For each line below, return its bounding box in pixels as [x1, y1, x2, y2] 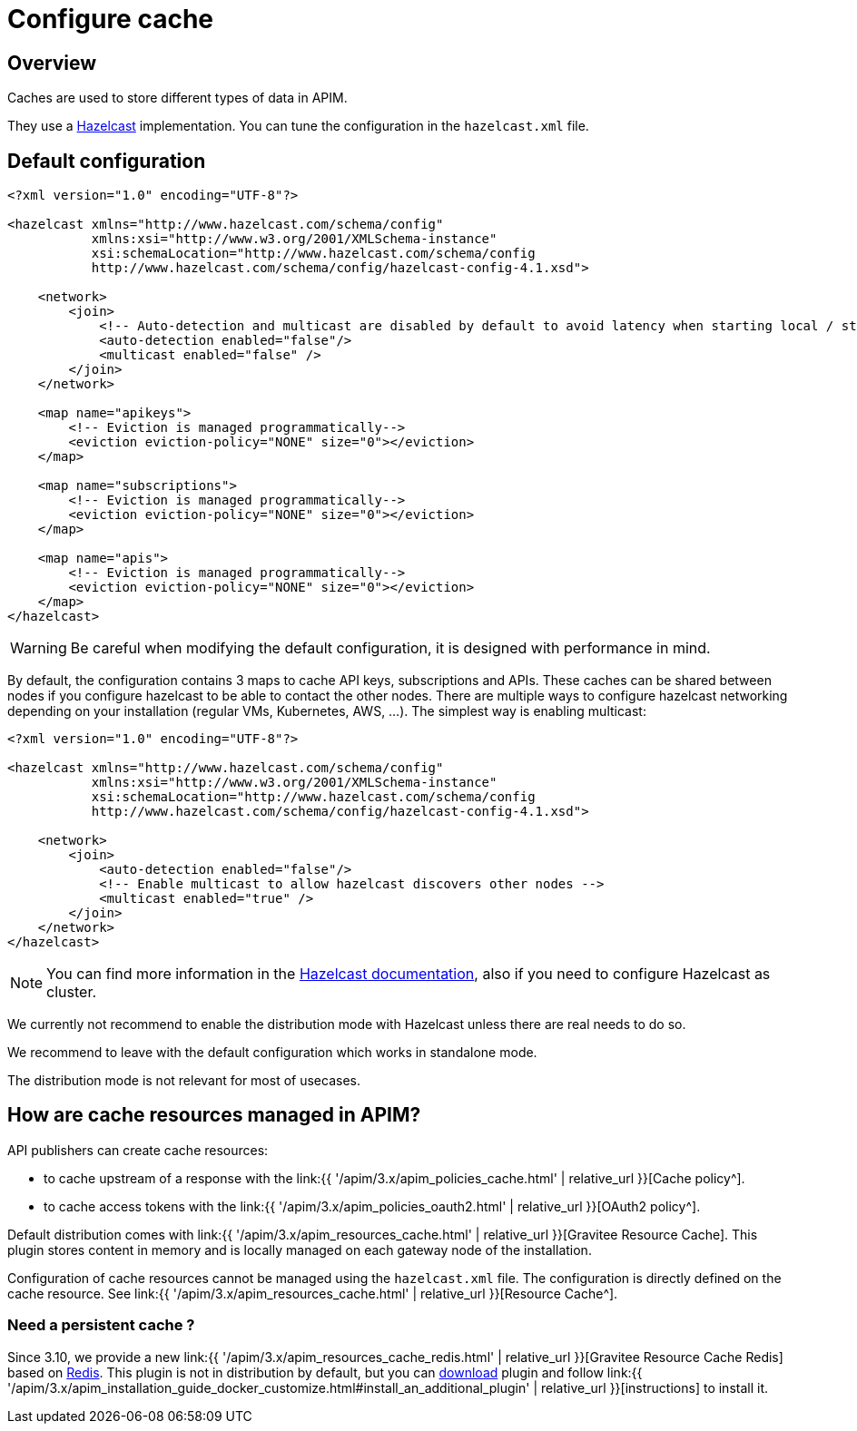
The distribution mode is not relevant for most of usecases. [7, 1073, 360, 1089]
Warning [10, 639, 67, 658]
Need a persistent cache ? [7, 1316, 195, 1335]
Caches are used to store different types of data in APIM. [7, 90, 348, 106]
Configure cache [7, 4, 214, 34]
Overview [7, 51, 97, 74]
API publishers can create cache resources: [7, 1142, 269, 1158]
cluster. [46, 983, 97, 1002]
